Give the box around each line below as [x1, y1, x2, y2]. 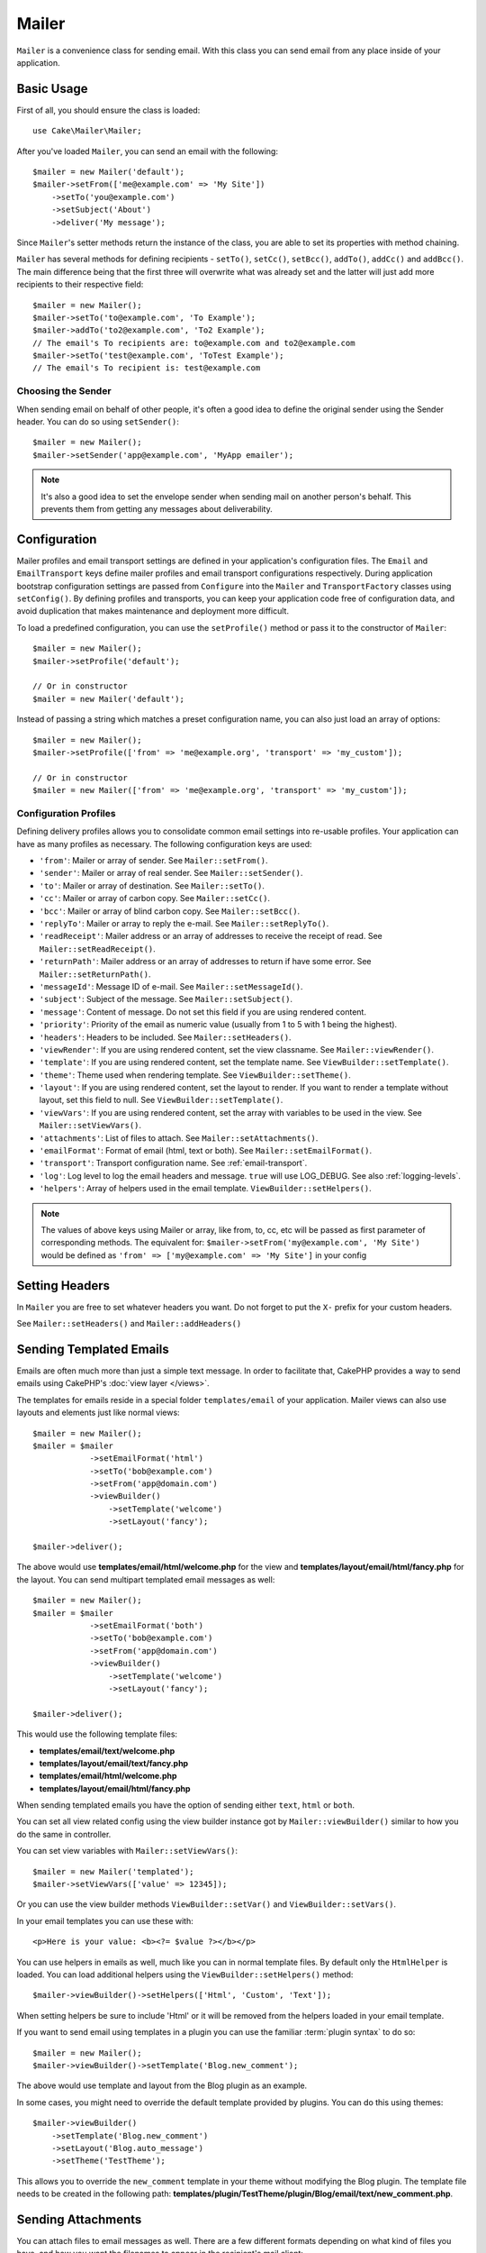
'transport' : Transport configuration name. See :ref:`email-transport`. [39, 1158, 308, 1169]
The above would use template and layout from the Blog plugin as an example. [16, 2080, 308, 2091]
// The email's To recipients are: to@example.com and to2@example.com [32, 338, 355, 348]
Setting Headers [16, 1278, 111, 1293]
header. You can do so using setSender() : [16, 416, 180, 427]
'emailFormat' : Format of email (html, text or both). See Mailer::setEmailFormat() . [39, 1145, 373, 1156]
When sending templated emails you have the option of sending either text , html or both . [16, 1800, 355, 1811]
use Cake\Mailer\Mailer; [32, 126, 142, 136]
